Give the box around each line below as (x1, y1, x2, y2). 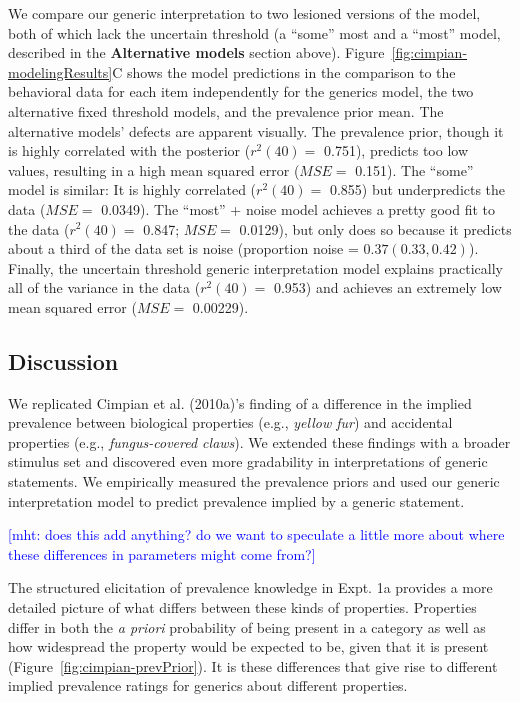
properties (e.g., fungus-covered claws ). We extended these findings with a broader (8, 431, 511, 452)
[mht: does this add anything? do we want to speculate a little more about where (8, 524, 505, 545)
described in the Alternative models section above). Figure (8, 42, 385, 63)
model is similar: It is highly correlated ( (8, 179, 257, 200)
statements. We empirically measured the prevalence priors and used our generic (8, 471, 500, 492)
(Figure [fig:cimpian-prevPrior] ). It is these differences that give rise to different (8, 655, 498, 676)
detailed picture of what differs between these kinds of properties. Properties (8, 597, 477, 618)
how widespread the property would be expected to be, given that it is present (8, 636, 489, 657)
